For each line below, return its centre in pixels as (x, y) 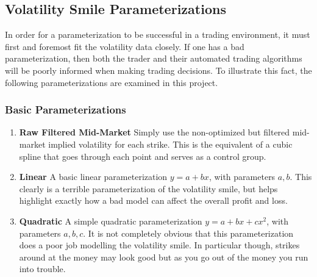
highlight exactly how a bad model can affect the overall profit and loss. (153, 200)
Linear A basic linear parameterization (93, 177)
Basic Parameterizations (66, 110)
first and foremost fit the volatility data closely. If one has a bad (125, 46)
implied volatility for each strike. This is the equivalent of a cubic (170, 144)
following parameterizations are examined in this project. (112, 82)
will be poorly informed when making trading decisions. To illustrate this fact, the (158, 70)
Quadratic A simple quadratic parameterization (111, 221)
